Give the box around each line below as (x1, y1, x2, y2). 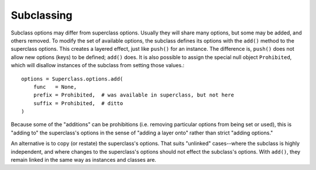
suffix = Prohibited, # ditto (33, 100, 123, 106)
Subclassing (11, 9, 73, 22)
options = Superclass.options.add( (21, 75, 123, 82)
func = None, (33, 84, 77, 90)
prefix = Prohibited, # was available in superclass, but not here (33, 92, 234, 99)
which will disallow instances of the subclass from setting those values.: (11, 62, 184, 69)
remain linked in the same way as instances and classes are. (11, 157, 156, 164)
